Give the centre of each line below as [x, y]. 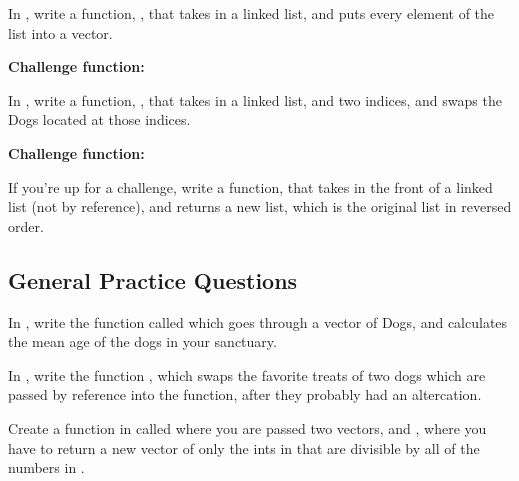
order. [26, 225]
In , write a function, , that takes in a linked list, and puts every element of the [251, 13]
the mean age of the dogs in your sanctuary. [142, 341]
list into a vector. [60, 32]
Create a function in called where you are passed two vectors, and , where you [247, 427]
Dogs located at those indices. [99, 119]
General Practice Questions [153, 279]
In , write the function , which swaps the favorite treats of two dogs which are [247, 374]
